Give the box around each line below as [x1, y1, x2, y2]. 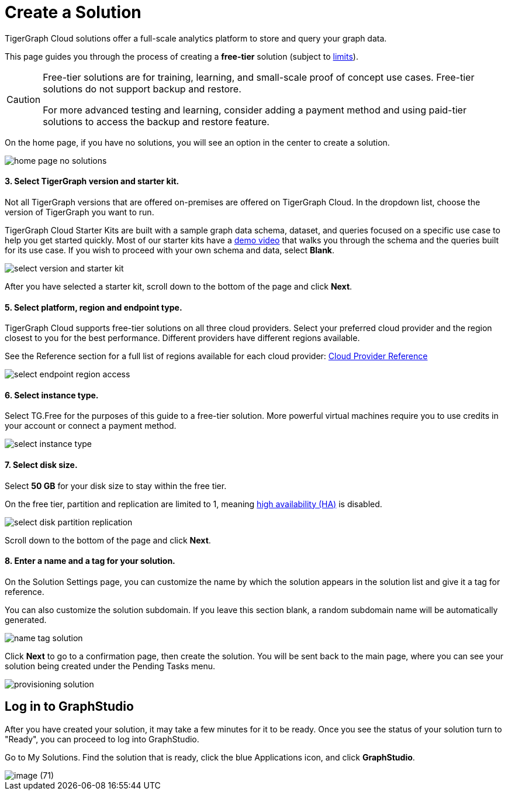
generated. [5, 614, 47, 625]
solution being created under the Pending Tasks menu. [5, 660, 216, 671]
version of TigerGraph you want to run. [5, 207, 154, 217]
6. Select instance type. [5, 390, 99, 400]
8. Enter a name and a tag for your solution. [5, 556, 175, 566]
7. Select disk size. [5, 460, 78, 470]
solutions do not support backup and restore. [43, 82, 241, 95]
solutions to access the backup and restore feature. [43, 115, 269, 128]
